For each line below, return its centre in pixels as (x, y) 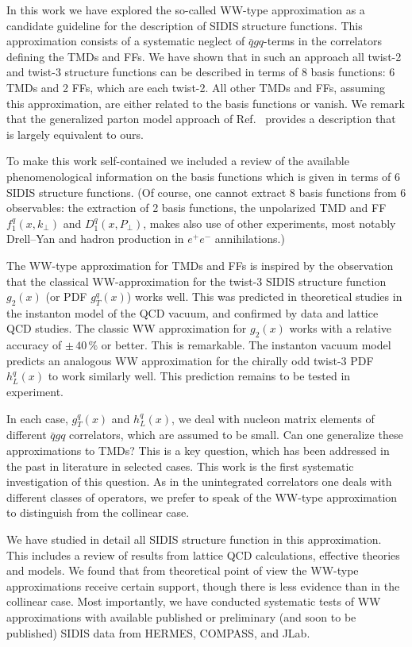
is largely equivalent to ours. (75, 134)
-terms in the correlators (323, 41)
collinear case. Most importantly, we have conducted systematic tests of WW (194, 601)
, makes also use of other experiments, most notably (270, 223)
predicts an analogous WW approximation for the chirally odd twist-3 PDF (190, 360)
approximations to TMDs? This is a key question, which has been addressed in (198, 451)
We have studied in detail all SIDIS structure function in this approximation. (194, 539)
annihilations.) (250, 239)
